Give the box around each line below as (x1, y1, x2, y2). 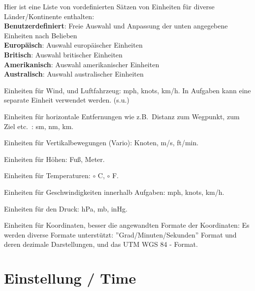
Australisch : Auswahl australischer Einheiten (4, 69, 144, 79)
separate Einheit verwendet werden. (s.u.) (4, 95, 129, 105)
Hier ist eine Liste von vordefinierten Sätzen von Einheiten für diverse (4, 1, 215, 11)
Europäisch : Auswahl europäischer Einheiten (4, 40, 143, 50)
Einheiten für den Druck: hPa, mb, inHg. (4, 203, 127, 213)
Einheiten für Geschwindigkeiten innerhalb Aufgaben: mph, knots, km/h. (4, 186, 224, 197)
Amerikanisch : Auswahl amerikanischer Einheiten (4, 59, 159, 69)
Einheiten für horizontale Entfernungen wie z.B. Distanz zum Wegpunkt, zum (4, 111, 240, 121)
